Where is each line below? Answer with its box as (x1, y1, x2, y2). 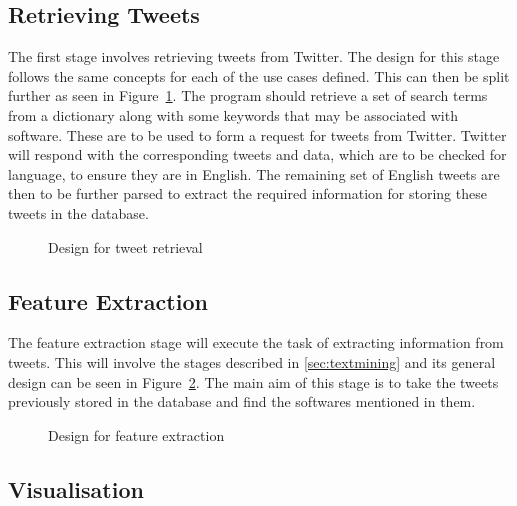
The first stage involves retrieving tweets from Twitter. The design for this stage (8, 46, 500, 67)
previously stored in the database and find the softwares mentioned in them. (8, 391, 476, 412)
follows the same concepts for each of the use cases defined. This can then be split (8, 65, 510, 86)
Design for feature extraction (48, 424, 225, 445)
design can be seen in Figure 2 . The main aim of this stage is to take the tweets (8, 371, 499, 392)
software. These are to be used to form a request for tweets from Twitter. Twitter (8, 124, 507, 145)
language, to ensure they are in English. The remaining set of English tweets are (8, 163, 500, 184)
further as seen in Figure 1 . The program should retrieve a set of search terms (8, 85, 488, 106)
